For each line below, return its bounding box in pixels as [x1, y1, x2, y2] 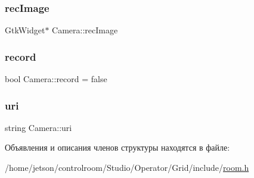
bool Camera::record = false [5, 73, 107, 85]
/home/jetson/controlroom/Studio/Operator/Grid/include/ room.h [5, 161, 249, 174]
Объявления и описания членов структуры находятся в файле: [5, 141, 230, 154]
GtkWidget [5, 24, 45, 36]
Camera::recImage [52, 24, 118, 36]
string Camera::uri [5, 121, 72, 133]
